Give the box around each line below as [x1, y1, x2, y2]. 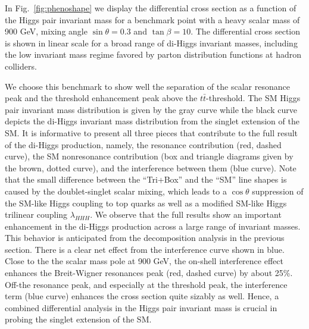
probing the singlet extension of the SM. [5, 313, 152, 325]
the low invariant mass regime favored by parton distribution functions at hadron [5, 48, 301, 61]
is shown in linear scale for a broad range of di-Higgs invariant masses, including [5, 36, 298, 49]
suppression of [252, 184, 304, 197]
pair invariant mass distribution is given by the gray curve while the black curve [5, 103, 297, 115]
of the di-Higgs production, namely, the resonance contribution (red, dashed [5, 138, 282, 151]
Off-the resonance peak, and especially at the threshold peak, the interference [5, 278, 288, 290]
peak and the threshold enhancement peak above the [5, 92, 198, 104]
